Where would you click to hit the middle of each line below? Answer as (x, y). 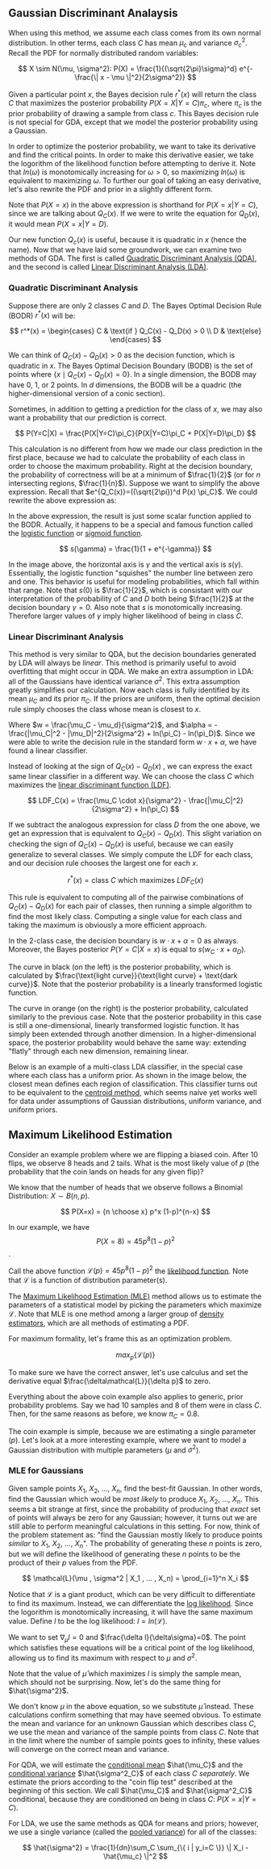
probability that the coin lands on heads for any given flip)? (106, 1171)
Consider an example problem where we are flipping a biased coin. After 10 (133, 1154)
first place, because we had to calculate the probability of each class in (127, 457)
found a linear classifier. (48, 751)
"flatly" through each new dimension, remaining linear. (99, 1052)
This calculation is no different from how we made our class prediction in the (135, 449)
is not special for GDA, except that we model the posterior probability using (133, 122)
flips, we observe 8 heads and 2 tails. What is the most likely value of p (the (134, 1163)
